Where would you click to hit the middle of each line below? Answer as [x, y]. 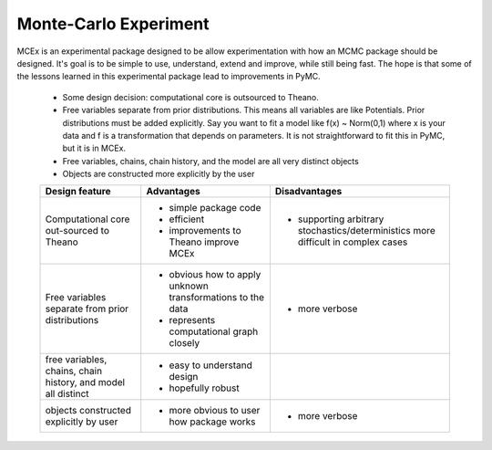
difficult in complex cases [353, 242]
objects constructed [88, 411]
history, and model [85, 382]
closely [184, 343]
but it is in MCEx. [94, 148]
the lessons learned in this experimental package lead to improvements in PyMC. [169, 77]
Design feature [78, 192]
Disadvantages [308, 192]
